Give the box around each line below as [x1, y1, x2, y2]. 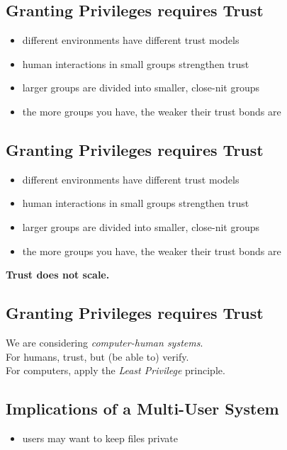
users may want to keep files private [22, 430, 179, 445]
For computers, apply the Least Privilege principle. [6, 363, 225, 378]
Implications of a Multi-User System [6, 398, 279, 420]
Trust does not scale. [6, 267, 110, 282]
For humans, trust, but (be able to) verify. [6, 349, 189, 364]
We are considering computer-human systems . [6, 334, 203, 349]
